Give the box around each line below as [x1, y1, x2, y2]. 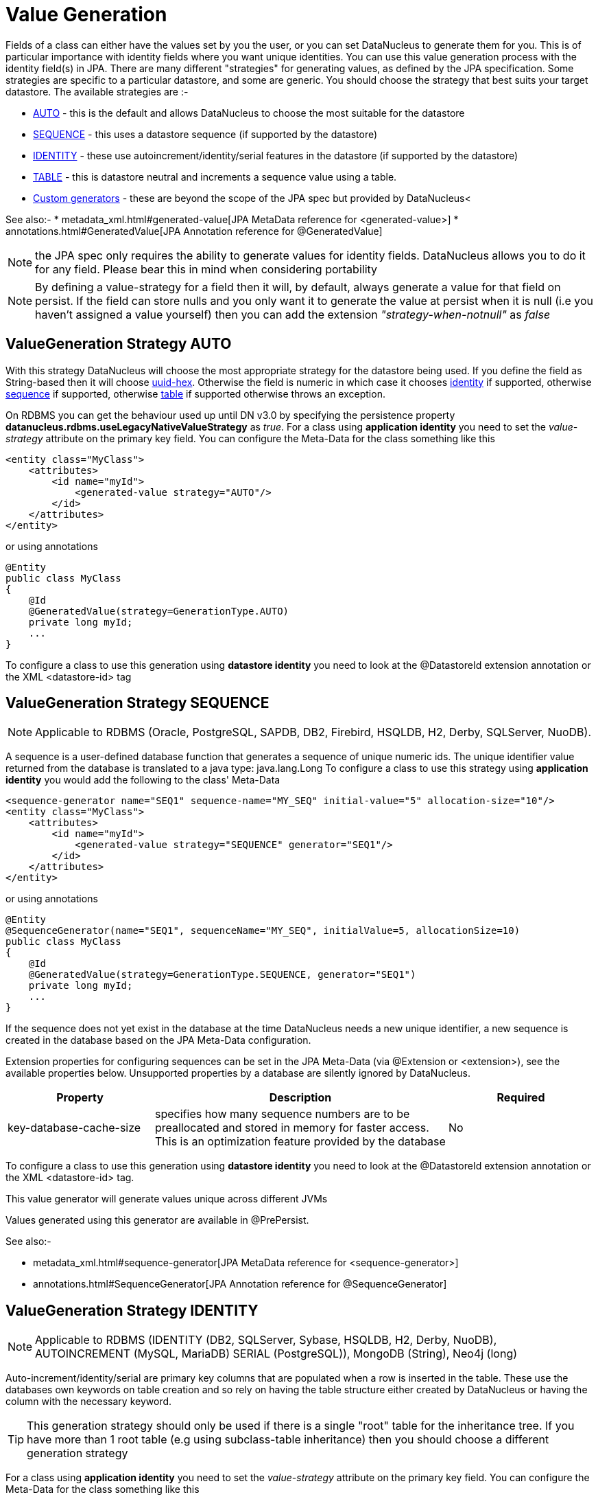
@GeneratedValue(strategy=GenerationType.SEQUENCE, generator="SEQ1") [28, 969, 416, 981]
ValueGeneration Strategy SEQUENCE [5, 694, 270, 712]
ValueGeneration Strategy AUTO [5, 335, 232, 353]
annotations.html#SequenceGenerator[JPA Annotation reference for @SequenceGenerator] [33, 1278, 447, 1290]
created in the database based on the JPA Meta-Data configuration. [5, 1034, 311, 1047]
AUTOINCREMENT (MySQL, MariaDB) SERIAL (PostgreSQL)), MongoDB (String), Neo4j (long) [35, 1347, 518, 1361]
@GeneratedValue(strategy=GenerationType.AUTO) [28, 605, 289, 617]
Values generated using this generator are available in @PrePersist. [5, 1214, 309, 1226]
